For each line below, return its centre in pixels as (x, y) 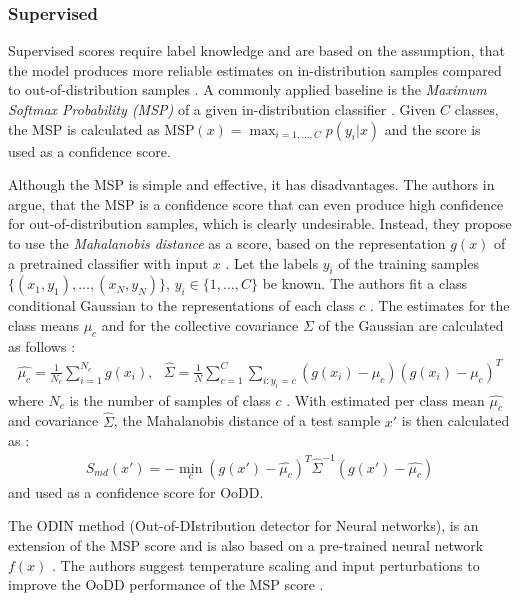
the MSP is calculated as (84, 128)
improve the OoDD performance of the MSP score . (166, 584)
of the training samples (408, 262)
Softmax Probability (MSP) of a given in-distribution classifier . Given (222, 109)
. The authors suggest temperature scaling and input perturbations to (266, 564)
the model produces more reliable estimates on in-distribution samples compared (255, 69)
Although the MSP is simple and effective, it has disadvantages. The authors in (251, 184)
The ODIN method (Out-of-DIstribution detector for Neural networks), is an (243, 525)
